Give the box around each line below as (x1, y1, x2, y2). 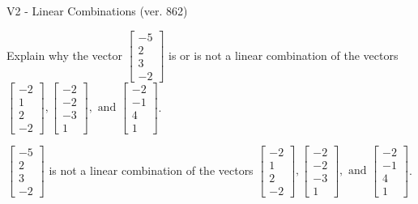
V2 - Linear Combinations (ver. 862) (6, 2, 188, 19)
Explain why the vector (6, 46, 122, 63)
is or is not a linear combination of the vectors (168, 46, 399, 63)
